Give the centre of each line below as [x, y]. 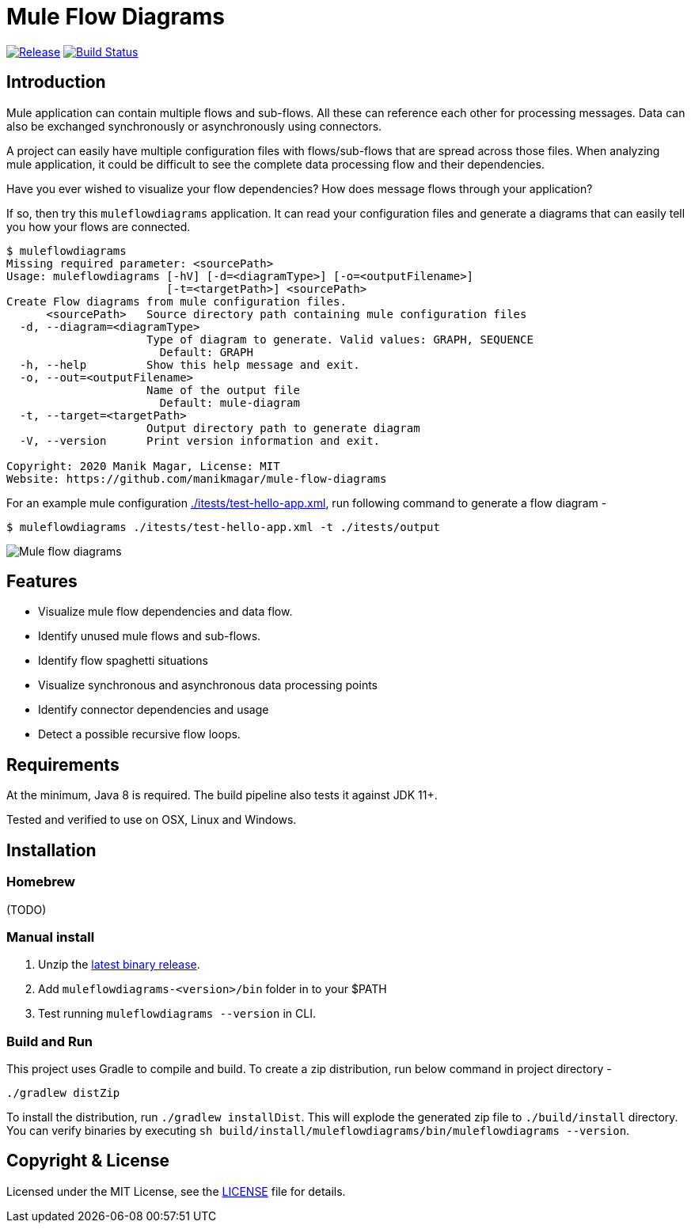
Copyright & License [88, 1161]
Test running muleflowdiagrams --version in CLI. [177, 1014]
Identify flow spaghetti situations [123, 661]
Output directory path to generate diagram [283, 428]
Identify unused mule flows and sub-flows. [150, 636]
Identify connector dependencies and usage [154, 710]
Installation [51, 850]
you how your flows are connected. [99, 226]
